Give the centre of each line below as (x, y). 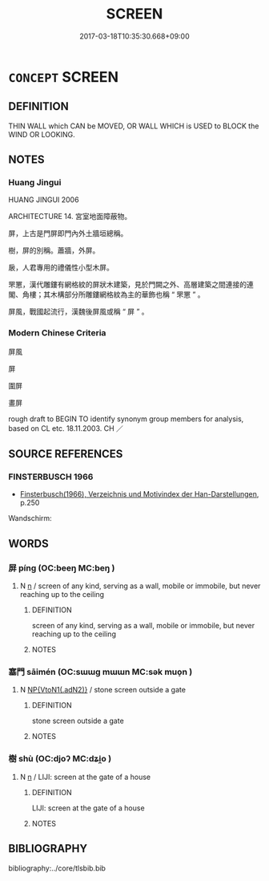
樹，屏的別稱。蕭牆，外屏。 (54, 250)
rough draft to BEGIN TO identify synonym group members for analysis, (126, 419)
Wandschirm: (30, 518)
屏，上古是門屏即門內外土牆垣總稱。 (68, 233)
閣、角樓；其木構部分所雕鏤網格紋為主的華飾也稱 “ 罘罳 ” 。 (107, 294)
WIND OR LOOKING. (42, 134)
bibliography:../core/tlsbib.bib (57, 868)
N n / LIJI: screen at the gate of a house (85, 777)
